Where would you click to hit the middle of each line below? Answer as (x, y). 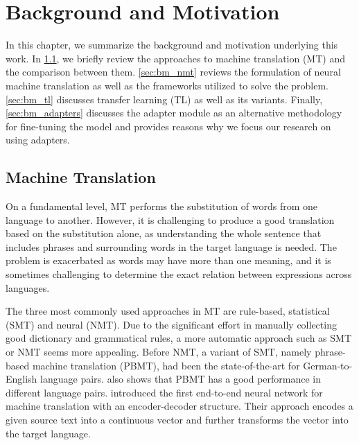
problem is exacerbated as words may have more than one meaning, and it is (168, 260)
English (21, 379)
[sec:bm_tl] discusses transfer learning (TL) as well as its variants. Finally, (164, 99)
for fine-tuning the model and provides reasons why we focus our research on (168, 126)
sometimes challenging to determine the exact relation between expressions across (179, 274)
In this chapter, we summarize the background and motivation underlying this (172, 45)
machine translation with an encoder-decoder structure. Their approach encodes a (179, 406)
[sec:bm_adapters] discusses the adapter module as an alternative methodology (174, 113)
